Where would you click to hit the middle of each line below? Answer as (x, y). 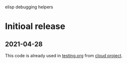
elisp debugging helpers (29, 7)
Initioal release (35, 26)
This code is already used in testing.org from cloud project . (64, 56)
